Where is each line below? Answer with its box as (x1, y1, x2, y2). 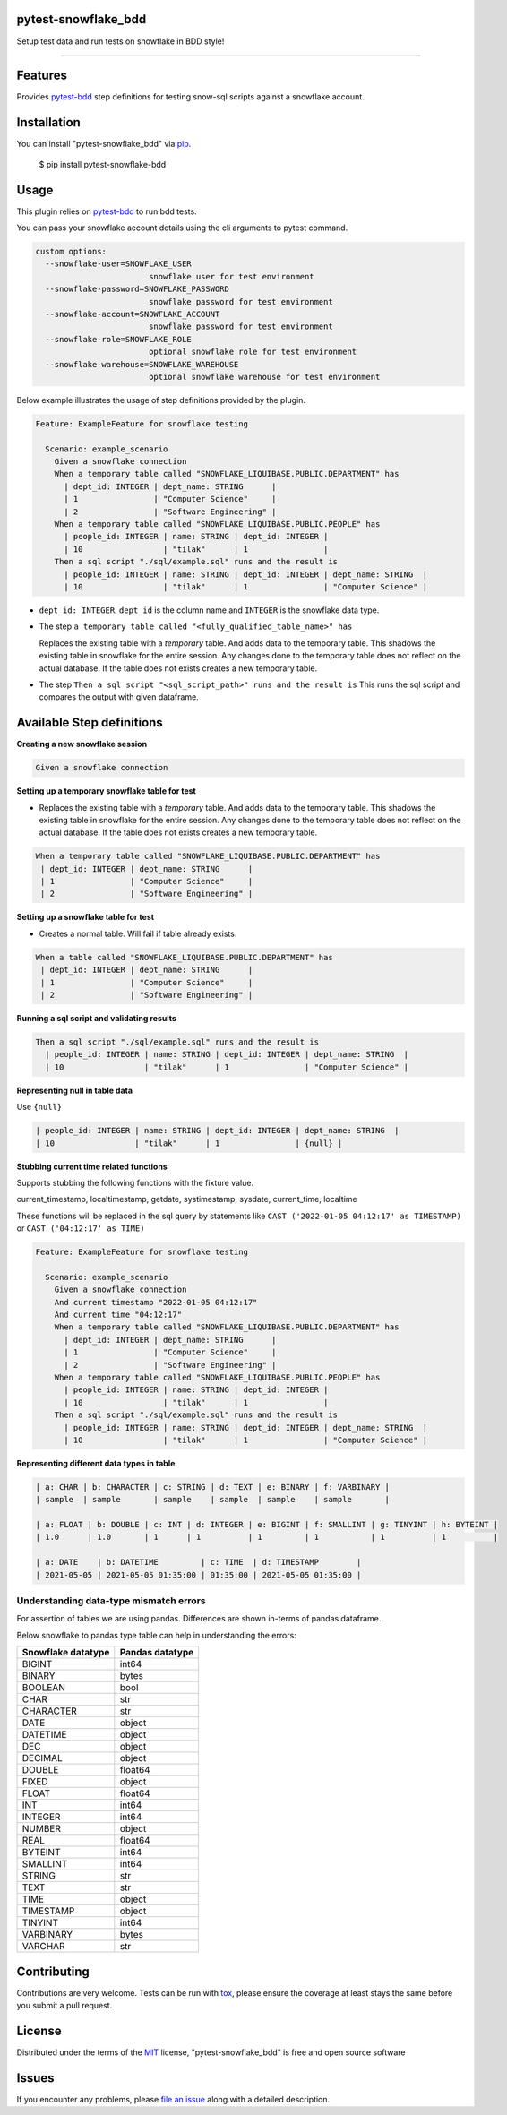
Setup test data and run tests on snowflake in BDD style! (16, 36, 225, 47)
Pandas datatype (119, 1646, 194, 1659)
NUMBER (21, 1823, 62, 1836)
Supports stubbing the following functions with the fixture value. (16, 1177, 254, 1188)
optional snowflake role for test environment (148, 347, 357, 357)
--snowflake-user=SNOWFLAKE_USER (45, 259, 192, 269)
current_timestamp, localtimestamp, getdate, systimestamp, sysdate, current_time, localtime (16, 1194, 357, 1205)
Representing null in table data (16, 1085, 133, 1096)
